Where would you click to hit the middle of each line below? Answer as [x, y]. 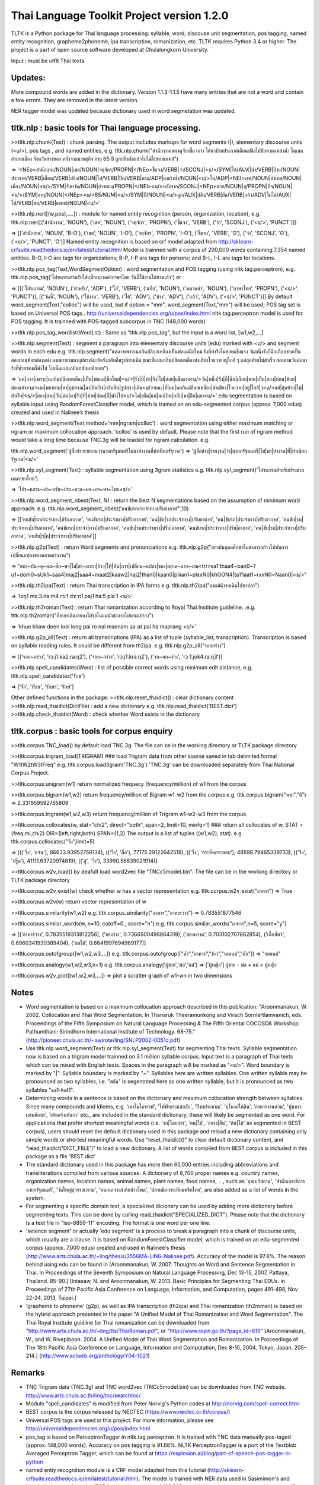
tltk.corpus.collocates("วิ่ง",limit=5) [53, 841]
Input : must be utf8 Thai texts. [48, 61]
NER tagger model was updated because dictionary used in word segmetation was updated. [124, 111]
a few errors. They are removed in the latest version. [75, 100]
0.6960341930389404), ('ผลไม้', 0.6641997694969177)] [79, 943]
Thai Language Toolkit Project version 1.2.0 [120, 15]
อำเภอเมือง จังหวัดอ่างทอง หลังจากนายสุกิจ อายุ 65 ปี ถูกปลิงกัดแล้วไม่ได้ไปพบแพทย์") [95, 159]
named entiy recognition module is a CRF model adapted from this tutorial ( [118, 1470]
